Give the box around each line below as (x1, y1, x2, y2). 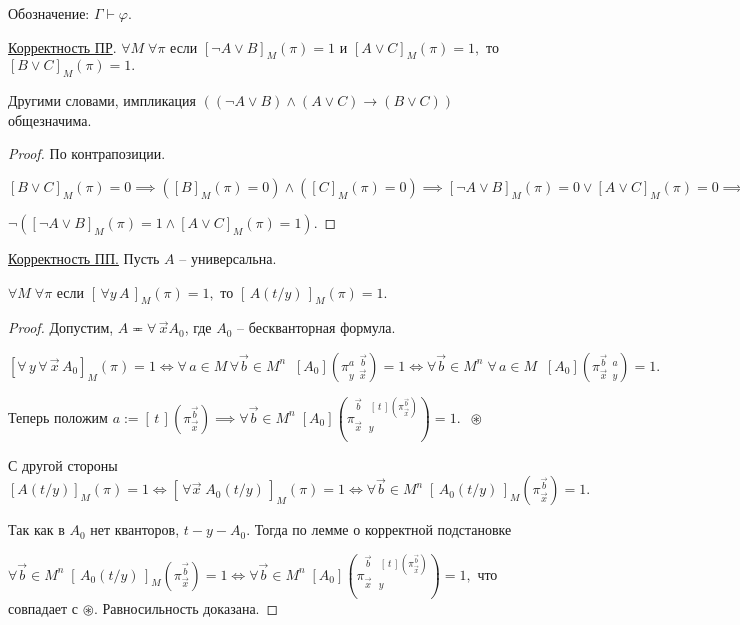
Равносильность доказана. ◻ (102, 597, 279, 618)
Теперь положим (8, 406, 108, 427)
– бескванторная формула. (237, 317, 396, 338)
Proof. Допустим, (8, 317, 114, 338)
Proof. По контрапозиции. (8, 143, 166, 164)
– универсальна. (179, 247, 277, 268)
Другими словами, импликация (8, 90, 196, 111)
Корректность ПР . (8, 36, 117, 57)
